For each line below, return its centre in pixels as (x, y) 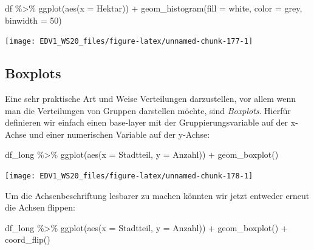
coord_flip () (28, 239)
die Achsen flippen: (40, 207)
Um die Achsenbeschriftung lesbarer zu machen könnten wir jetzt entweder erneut (157, 195)
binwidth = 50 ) (33, 20)
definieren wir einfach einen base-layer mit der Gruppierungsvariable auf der (147, 122)
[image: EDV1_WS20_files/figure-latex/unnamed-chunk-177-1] (129, 42)
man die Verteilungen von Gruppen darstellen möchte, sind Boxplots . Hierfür (148, 110)
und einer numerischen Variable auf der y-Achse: (120, 134)
